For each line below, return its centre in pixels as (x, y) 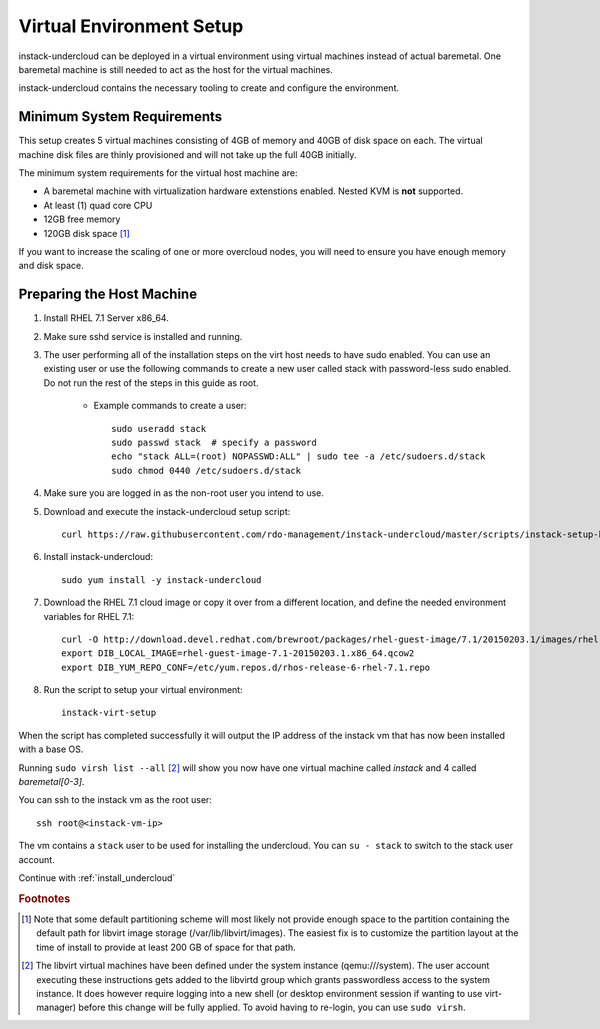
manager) (56, 1007)
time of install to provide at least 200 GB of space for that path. (166, 947)
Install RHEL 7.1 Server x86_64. (106, 318)
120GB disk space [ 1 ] (86, 233)
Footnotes (44, 898)
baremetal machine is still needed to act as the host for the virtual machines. (176, 69)
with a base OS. (51, 749)
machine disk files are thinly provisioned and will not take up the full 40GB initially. (187, 154)
